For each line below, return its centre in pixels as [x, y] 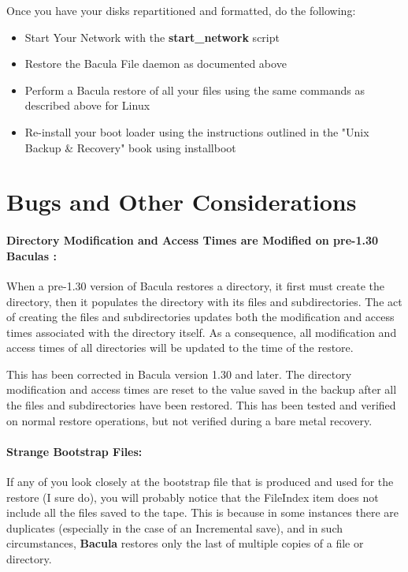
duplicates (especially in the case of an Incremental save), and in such [174, 527]
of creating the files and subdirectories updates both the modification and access [200, 317]
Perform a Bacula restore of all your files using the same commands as [195, 90]
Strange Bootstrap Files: [74, 451]
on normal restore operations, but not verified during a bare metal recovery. [189, 420]
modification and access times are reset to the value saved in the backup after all [202, 389]
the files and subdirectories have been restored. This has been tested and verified [201, 405]
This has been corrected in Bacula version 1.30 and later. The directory [179, 374]
